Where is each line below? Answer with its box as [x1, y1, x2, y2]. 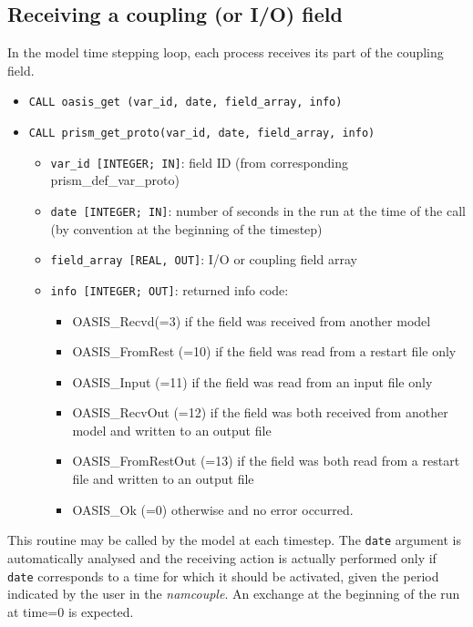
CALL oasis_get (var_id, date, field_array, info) [28, 96, 343, 109]
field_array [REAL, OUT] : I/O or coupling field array [50, 250, 357, 269]
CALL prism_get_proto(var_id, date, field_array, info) [28, 127, 375, 140]
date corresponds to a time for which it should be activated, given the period [7, 566, 439, 585]
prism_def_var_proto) [50, 170, 180, 190]
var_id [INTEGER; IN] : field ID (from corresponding [50, 152, 348, 171]
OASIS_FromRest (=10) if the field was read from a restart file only [72, 342, 457, 361]
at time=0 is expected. [7, 601, 134, 621]
